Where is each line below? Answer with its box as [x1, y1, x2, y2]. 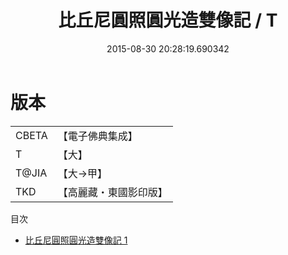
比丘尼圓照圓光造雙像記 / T [58, 9, 278, 32]
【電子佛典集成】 [57, 129, 138, 143]
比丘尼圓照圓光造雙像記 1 [24, 234, 128, 246]
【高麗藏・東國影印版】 [57, 185, 168, 199]
